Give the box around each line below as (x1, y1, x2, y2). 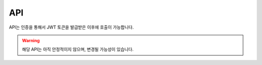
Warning (22, 37, 40, 43)
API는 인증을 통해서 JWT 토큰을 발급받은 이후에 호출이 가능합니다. (9, 24, 134, 30)
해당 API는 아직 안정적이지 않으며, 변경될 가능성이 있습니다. (22, 47, 134, 52)
